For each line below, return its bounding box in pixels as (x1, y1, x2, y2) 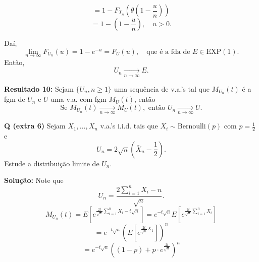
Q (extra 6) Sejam (4, 120, 66, 131)
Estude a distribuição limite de (4, 158, 99, 168)
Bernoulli (177, 123, 206, 130)
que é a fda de (146, 48, 190, 55)
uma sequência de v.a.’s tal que (114, 83, 210, 94)
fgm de (4, 94, 25, 104)
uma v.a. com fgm (50, 94, 107, 104)
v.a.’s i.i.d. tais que (100, 120, 158, 131)
